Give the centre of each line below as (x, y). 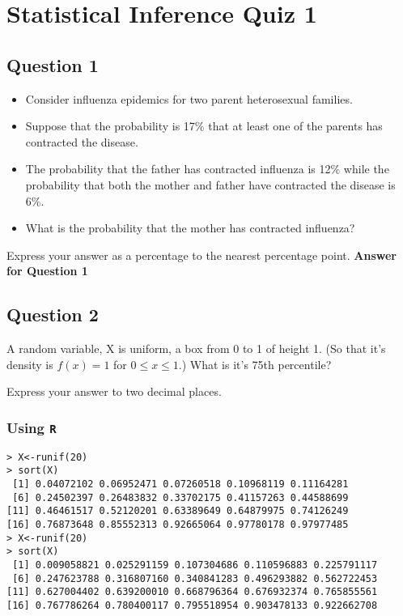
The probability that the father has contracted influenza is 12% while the (207, 169)
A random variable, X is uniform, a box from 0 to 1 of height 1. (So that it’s (196, 348)
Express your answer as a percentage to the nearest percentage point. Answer (201, 255)
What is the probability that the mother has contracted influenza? (190, 228)
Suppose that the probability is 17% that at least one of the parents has (204, 126)
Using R (32, 427)
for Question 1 (47, 271)
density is (30, 364)
